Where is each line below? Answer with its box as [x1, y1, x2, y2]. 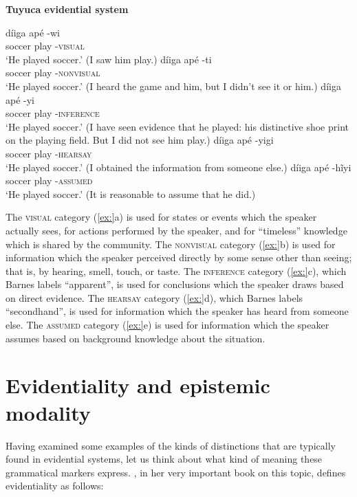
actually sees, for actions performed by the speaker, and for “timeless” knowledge [6, 223, 347, 237]
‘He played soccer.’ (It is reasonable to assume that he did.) [6, 186, 256, 201]
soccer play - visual [6, 38, 85, 53]
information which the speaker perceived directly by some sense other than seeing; [6, 250, 352, 265]
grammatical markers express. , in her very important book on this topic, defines [6, 465, 346, 479]
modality [6, 398, 91, 426]
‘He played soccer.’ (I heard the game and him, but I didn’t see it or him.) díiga [6, 78, 341, 93]
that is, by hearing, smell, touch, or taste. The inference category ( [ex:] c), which [6, 263, 347, 278]
